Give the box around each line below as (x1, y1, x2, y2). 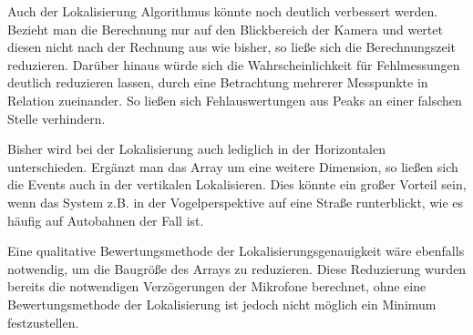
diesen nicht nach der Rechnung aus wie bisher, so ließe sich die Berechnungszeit (7, 37, 457, 56)
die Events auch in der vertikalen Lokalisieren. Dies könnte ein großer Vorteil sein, (7, 175, 467, 194)
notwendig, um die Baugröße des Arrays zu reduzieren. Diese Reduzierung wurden (7, 259, 467, 278)
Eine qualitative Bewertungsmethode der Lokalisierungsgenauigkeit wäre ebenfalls (7, 241, 465, 260)
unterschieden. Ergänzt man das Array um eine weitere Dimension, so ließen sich (7, 157, 458, 176)
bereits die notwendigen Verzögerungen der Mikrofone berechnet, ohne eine (7, 277, 427, 296)
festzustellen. (7, 312, 79, 331)
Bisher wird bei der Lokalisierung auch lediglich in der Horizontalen (7, 139, 386, 158)
